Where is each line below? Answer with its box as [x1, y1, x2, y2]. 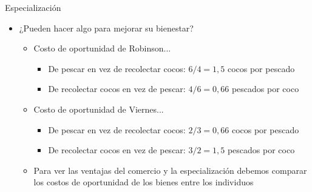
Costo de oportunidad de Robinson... [33, 42, 171, 55]
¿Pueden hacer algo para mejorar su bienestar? [19, 21, 194, 34]
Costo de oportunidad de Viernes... [33, 102, 164, 115]
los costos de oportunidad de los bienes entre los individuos [33, 176, 254, 188]
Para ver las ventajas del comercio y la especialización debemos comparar [33, 164, 307, 176]
